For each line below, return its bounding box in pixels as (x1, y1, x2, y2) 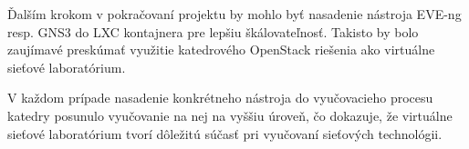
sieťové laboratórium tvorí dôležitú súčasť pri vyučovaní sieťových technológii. (7, 124, 443, 143)
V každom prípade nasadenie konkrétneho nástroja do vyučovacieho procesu (7, 88, 433, 107)
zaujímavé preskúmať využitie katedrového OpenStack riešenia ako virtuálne (7, 40, 435, 59)
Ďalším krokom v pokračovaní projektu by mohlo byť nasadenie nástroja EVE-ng (7, 5, 462, 23)
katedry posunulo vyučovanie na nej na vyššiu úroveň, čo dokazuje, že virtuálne (7, 105, 453, 124)
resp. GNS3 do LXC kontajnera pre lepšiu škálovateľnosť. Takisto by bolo (7, 22, 419, 41)
